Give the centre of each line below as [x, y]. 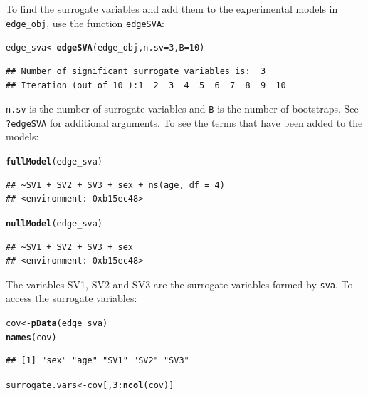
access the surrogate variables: [72, 298]
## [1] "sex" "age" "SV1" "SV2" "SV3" [98, 361]
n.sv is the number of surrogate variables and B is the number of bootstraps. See [182, 109]
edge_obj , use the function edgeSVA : [85, 22]
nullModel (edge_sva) [54, 223]
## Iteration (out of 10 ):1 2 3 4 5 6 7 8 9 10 [146, 85]
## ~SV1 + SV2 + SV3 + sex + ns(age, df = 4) [115, 185]
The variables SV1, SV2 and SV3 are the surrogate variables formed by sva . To [179, 284]
